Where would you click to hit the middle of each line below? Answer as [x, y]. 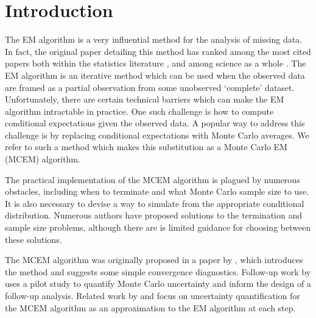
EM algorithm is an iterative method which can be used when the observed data [155, 75]
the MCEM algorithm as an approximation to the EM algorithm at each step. [150, 307]
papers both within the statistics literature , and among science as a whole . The [156, 63]
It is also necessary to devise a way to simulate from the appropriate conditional [155, 203]
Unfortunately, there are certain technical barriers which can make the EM [145, 99]
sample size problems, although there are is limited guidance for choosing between [158, 227]
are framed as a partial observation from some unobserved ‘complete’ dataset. [150, 87]
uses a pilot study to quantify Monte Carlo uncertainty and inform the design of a [158, 284]
